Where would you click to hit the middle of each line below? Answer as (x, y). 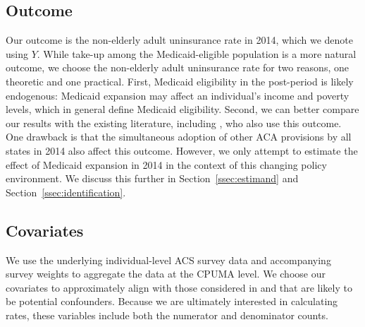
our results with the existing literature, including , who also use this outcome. (174, 123)
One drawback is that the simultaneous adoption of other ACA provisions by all (179, 137)
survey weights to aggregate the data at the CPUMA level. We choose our (166, 274)
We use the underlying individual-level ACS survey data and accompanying (168, 260)
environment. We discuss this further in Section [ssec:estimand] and (152, 178)
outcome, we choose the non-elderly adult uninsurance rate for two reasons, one (177, 67)
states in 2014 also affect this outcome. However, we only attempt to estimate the (182, 150)
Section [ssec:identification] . (66, 192)
